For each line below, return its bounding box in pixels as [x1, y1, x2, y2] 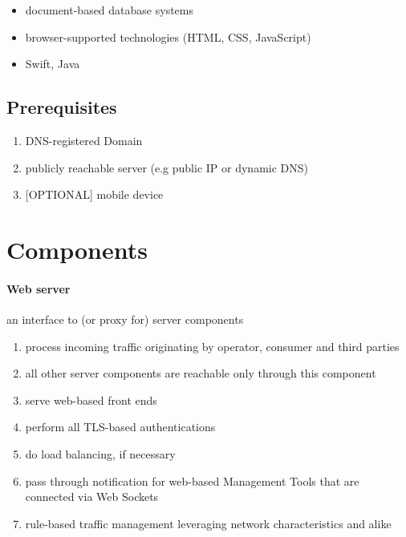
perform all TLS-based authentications [25, 418, 216, 435]
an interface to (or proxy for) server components [6, 310, 244, 327]
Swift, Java [25, 55, 80, 72]
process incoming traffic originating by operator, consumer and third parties [25, 337, 400, 354]
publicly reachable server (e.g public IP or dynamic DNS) [25, 159, 308, 176]
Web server [6, 280, 71, 297]
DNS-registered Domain [25, 131, 143, 148]
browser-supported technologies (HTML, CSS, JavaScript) [25, 28, 311, 45]
